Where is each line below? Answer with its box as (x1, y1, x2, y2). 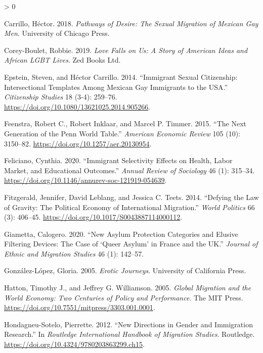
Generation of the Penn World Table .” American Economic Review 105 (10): (4, 128, 240, 138)
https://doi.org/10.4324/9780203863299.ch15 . (4, 339, 145, 349)
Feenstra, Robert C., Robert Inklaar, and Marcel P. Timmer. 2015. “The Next (4, 118, 247, 129)
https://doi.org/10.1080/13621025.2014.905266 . (4, 101, 151, 112)
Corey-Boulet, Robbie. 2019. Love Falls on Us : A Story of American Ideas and (4, 44, 248, 55)
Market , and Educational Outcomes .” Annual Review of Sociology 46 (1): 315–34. (4, 165, 255, 175)
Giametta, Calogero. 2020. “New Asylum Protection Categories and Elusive (4, 228, 238, 239)
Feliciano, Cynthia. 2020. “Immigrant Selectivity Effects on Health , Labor (4, 155, 233, 166)
